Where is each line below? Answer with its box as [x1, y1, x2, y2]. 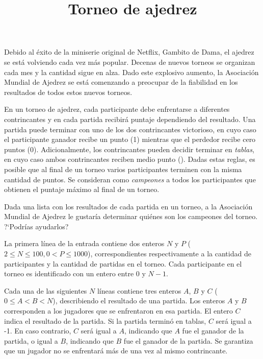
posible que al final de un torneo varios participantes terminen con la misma [4, 163, 242, 174]
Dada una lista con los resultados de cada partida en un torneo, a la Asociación [4, 201, 253, 211]
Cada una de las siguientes [4, 285, 87, 296]
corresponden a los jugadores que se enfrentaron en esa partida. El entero [4, 305, 233, 316]
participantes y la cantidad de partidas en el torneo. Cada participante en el [4, 258, 242, 269]
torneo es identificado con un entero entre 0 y [4, 268, 146, 279]
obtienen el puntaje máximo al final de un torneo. [4, 184, 160, 195]
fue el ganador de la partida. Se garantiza [123, 335, 253, 346]
